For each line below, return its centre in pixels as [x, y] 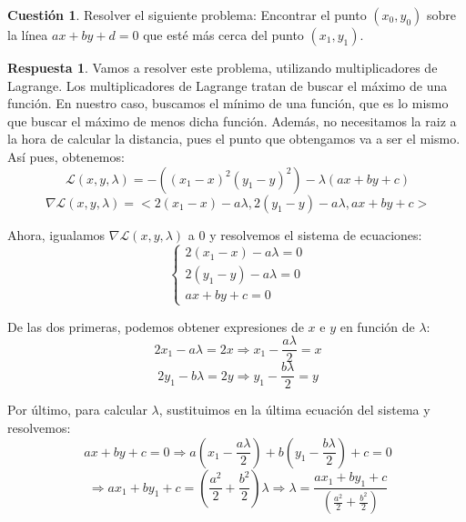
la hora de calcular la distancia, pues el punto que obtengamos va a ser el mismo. [234, 139]
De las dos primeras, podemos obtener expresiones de [156, 326]
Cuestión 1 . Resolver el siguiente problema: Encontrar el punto [187, 15]
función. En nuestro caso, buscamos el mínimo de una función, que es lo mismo [228, 103]
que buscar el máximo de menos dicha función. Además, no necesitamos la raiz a [232, 120]
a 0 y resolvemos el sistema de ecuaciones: [305, 234]
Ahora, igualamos [56, 234]
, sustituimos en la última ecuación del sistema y [294, 410]
